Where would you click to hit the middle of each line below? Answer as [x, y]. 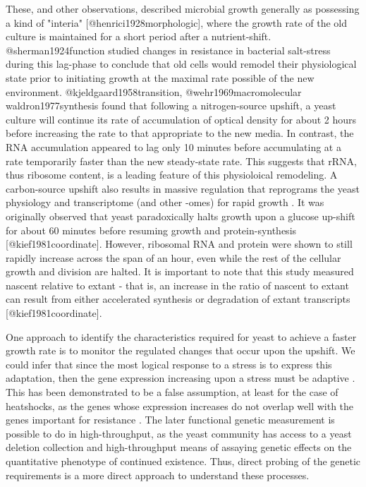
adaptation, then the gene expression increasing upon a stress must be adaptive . [181, 378]
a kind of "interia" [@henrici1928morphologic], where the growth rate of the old [177, 22]
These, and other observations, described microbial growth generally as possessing [183, 8]
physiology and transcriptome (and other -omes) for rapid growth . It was [165, 202]
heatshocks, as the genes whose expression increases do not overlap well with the [180, 405]
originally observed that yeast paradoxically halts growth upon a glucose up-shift [181, 216]
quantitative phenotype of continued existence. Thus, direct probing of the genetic [183, 461]
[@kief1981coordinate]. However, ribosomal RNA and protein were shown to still [179, 244]
